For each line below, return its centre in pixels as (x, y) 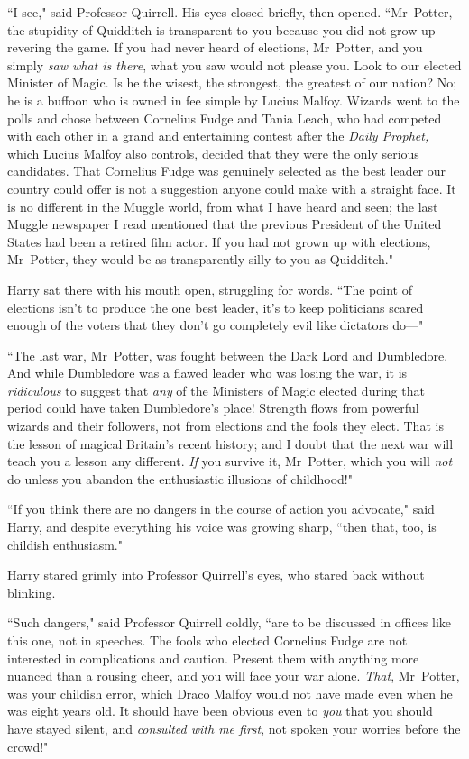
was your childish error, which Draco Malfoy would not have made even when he (230, 693)
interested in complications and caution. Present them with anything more (213, 658)
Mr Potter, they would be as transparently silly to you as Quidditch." (200, 259)
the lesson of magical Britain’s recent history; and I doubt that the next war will (230, 443)
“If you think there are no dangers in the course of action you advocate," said (221, 509)
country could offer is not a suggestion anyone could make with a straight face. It (232, 188)
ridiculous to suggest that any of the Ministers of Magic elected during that (216, 390)
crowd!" (28, 746)
